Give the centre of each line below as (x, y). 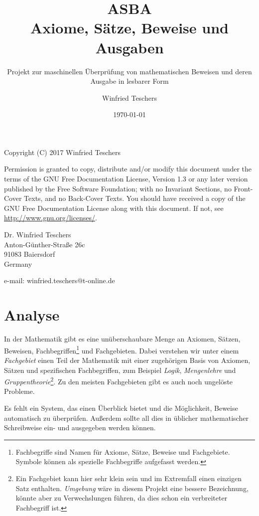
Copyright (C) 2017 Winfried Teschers (62, 152)
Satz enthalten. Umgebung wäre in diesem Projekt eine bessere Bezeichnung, (132, 488)
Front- (243, 188)
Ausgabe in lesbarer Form (129, 81)
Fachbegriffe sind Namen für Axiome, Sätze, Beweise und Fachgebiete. (123, 451)
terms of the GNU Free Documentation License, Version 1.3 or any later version (126, 179)
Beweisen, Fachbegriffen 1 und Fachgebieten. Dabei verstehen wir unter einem (122, 349)
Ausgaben (129, 47)
